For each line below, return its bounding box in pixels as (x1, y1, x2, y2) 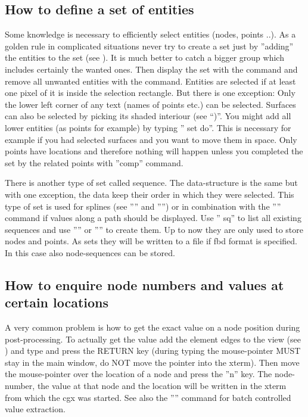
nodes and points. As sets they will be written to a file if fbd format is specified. (5, 235, 298, 247)
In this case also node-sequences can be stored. (5, 246, 175, 259)
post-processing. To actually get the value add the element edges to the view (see (5, 332, 301, 345)
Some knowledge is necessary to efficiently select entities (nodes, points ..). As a (5, 28, 296, 41)
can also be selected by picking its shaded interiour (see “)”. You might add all (5, 110, 291, 122)
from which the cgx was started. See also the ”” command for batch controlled (5, 391, 291, 403)
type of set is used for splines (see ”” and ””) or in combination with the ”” (5, 200, 281, 212)
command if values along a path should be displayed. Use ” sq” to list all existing (5, 211, 301, 224)
